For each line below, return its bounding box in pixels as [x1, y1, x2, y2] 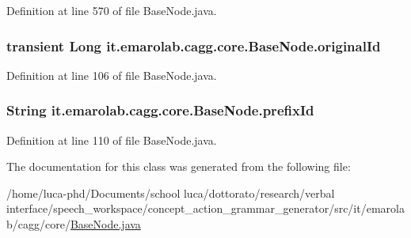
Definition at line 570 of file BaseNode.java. [6, 2, 217, 18]
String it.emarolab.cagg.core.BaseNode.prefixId [6, 100, 314, 120]
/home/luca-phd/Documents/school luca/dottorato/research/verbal [6, 184, 335, 201]
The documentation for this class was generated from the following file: [6, 158, 351, 175]
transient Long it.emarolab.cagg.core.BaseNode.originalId [6, 36, 381, 55]
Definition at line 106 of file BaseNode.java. [6, 66, 217, 83]
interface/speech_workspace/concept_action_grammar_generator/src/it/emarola [6, 200, 405, 217]
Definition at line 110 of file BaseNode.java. [6, 131, 217, 148]
